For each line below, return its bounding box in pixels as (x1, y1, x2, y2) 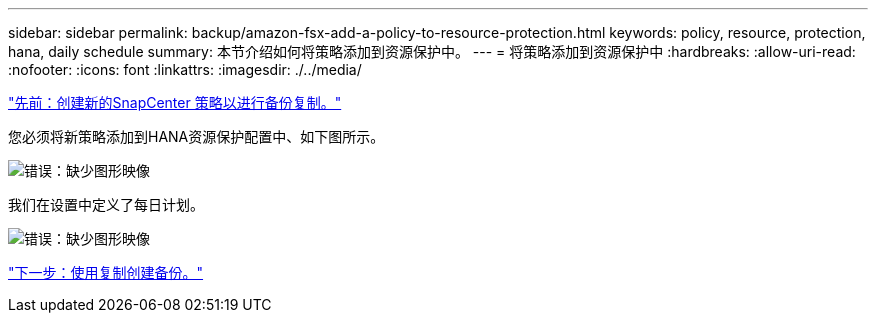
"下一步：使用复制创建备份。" (8, 264, 204, 281)
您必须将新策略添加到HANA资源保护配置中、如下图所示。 (8, 128, 385, 145)
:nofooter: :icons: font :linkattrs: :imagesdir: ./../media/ (8, 61, 362, 78)
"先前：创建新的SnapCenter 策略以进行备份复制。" (8, 94, 342, 111)
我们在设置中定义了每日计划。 (8, 196, 204, 213)
